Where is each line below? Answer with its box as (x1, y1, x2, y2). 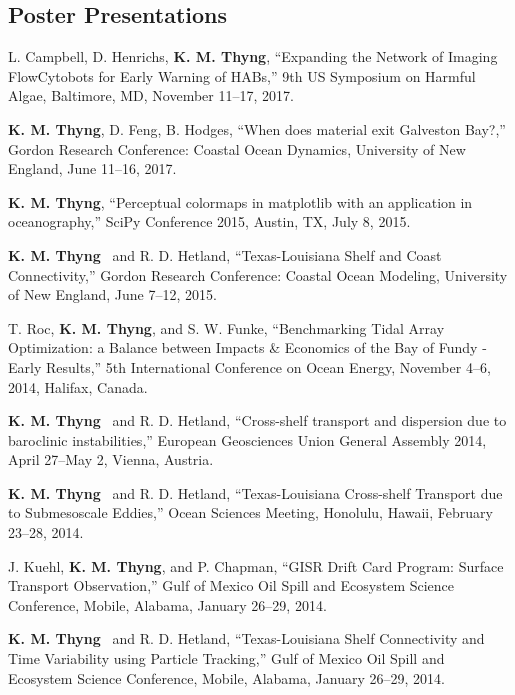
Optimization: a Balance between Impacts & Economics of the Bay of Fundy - (8, 337, 487, 358)
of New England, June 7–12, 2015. (8, 284, 217, 305)
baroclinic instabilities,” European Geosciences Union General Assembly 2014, (8, 429, 487, 450)
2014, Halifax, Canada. (8, 376, 148, 397)
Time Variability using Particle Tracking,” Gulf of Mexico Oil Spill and (8, 648, 445, 669)
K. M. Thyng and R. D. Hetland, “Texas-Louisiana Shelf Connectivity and (8, 628, 485, 649)
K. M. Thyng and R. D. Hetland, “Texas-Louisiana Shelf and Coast (8, 244, 442, 265)
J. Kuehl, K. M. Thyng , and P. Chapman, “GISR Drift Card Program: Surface (8, 555, 504, 576)
